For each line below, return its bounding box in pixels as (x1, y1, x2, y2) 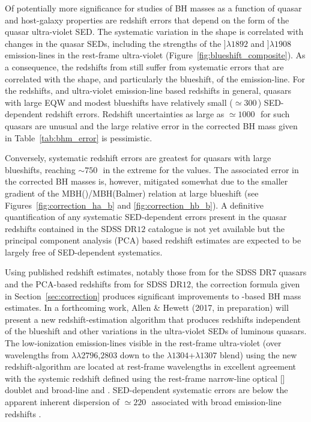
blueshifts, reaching (5, 163, 76, 176)
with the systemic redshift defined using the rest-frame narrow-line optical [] (5, 372, 285, 384)
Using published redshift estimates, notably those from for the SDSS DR (5, 266, 272, 278)
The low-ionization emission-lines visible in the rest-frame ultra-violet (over (5, 337, 282, 349)
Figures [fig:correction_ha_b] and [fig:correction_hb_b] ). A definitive (5, 198, 264, 211)
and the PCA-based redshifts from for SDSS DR (5, 278, 183, 290)
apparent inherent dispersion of (5, 396, 119, 408)
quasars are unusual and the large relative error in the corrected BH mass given (5, 119, 298, 132)
